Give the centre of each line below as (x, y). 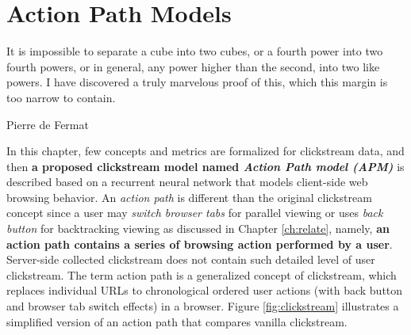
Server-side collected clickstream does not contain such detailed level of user (191, 259)
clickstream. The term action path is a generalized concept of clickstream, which (202, 274)
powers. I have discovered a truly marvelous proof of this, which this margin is (197, 82)
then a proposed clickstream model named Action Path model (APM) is (205, 166)
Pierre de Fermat (48, 124)
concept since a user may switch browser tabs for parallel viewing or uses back (195, 213)
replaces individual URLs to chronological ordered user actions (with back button (205, 290)
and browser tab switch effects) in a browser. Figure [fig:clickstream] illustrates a (203, 306)
